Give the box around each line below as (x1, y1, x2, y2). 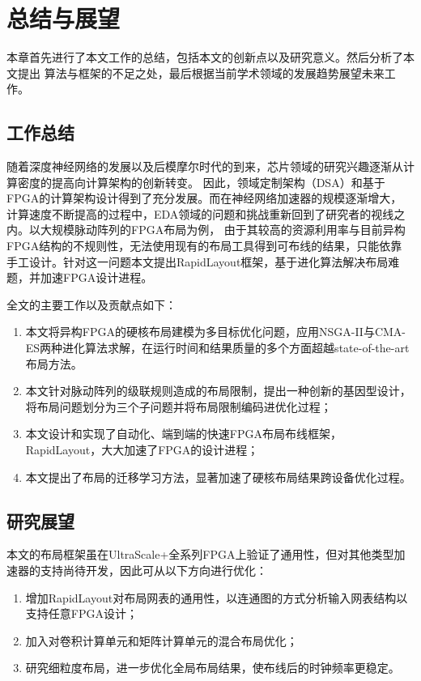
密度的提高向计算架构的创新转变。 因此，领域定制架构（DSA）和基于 (17, 173, 385, 190)
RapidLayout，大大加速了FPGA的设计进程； (25, 441, 259, 458)
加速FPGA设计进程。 (40, 269, 153, 286)
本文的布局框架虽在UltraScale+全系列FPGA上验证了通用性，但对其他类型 (6, 546, 394, 563)
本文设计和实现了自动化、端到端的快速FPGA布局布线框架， (25, 425, 342, 442)
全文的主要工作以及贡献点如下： (6, 296, 176, 313)
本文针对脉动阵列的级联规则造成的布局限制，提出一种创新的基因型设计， (25, 382, 411, 399)
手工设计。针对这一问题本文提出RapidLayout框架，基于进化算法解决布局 (6, 253, 389, 270)
